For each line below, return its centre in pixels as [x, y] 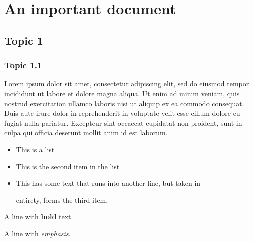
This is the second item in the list [68, 166]
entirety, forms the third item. [62, 200]
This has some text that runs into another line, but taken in [108, 183]
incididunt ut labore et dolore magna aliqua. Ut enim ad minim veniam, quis [122, 93]
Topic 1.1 [23, 65]
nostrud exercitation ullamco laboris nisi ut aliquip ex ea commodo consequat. [124, 103]
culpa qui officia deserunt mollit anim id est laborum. [86, 133]
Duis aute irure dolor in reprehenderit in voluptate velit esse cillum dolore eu [122, 113]
